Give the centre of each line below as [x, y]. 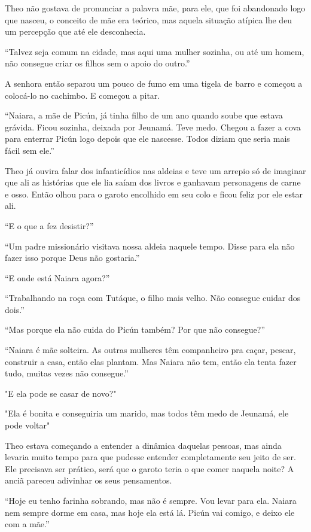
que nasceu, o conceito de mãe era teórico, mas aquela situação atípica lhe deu [149, 19]
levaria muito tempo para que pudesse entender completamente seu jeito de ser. [150, 457]
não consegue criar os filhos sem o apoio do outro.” [97, 63]
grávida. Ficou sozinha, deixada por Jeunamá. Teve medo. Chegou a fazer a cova [153, 127]
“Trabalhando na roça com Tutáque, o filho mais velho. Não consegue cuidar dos [153, 298]
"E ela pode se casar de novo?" [61, 393]
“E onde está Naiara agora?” [57, 277]
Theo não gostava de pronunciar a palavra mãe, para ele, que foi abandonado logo [155, 8]
